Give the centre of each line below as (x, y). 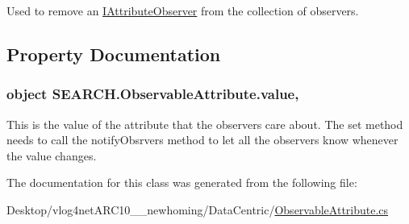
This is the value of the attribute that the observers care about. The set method (205, 124)
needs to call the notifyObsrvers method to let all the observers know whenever (202, 140)
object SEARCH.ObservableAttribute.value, (153, 94)
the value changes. (52, 155)
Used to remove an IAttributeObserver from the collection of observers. (183, 10)
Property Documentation (114, 54)
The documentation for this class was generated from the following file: (182, 183)
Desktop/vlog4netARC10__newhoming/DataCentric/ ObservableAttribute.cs (198, 209)
